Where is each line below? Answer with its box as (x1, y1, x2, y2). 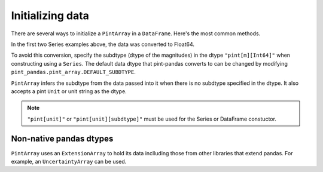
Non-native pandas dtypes (11, 134, 114, 144)
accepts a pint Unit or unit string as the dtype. (11, 87, 127, 95)
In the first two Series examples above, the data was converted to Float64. (11, 41, 194, 48)
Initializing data (11, 9, 90, 22)
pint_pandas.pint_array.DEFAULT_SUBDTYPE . (11, 69, 136, 76)
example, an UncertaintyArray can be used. (11, 158, 127, 165)
